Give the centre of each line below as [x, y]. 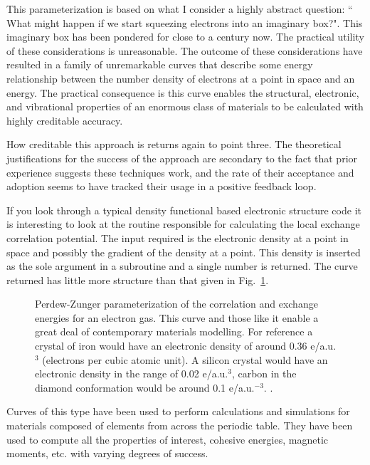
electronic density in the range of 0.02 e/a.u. [132, 373]
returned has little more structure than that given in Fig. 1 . [138, 279]
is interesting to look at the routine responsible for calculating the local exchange [183, 224]
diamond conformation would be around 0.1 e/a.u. [145, 387]
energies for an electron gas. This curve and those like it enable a [177, 317]
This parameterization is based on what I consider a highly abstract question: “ [180, 9]
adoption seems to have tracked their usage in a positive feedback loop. [162, 186]
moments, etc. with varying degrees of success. [107, 453]
